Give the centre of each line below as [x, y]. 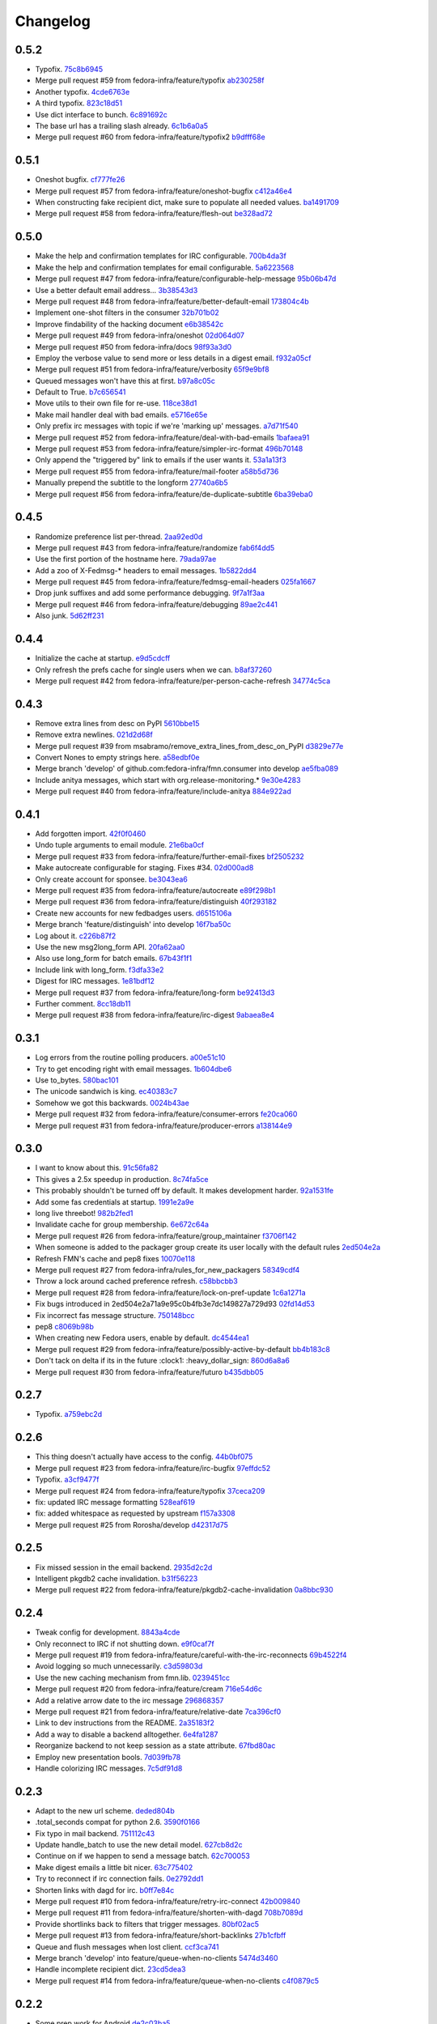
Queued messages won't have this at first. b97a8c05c [125, 381]
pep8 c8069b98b [65, 1326]
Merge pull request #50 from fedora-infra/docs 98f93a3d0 [134, 347]
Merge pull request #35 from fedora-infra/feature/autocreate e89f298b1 [155, 891]
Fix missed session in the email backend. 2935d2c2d [124, 1567]
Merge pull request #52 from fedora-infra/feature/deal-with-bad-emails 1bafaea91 [172, 437]
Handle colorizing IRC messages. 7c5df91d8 [109, 1768]
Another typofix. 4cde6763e [83, 91]
